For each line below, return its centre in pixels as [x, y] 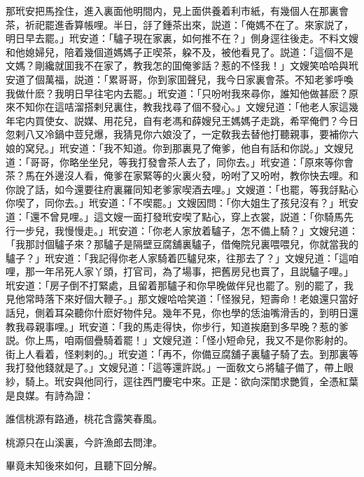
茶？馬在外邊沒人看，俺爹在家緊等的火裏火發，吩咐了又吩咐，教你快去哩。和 [182, 175]
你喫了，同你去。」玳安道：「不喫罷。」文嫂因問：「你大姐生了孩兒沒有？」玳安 [182, 203]
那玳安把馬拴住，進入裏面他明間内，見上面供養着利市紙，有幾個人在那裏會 [177, 11]
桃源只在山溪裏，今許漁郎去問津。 [84, 442]
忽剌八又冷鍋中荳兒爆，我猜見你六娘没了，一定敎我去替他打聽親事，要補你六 [182, 134]
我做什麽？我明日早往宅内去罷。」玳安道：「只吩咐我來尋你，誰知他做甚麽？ [177, 93]
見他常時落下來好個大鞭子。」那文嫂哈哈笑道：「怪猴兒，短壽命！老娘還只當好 [182, 299]
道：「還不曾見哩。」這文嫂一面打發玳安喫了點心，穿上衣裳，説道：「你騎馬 [175, 216]
